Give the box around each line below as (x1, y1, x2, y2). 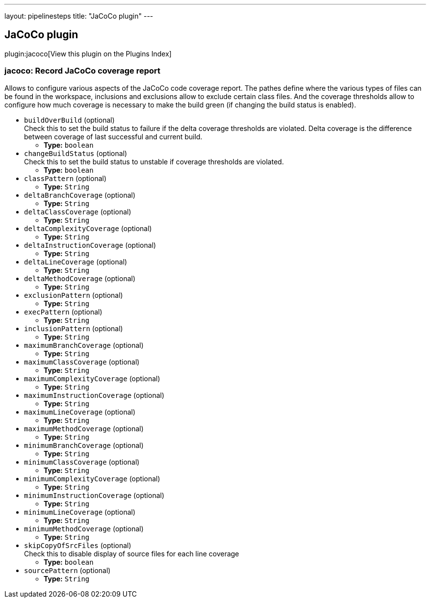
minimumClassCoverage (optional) (24, 457, 140, 466)
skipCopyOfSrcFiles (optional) (24, 541, 131, 550)
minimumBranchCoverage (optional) (24, 441, 144, 449)
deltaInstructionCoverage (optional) (24, 240, 156, 249)
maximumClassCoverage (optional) (24, 357, 140, 366)
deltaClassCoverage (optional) (24, 207, 131, 216)
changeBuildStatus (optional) (24, 149, 127, 157)
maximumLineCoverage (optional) (24, 407, 136, 416)
